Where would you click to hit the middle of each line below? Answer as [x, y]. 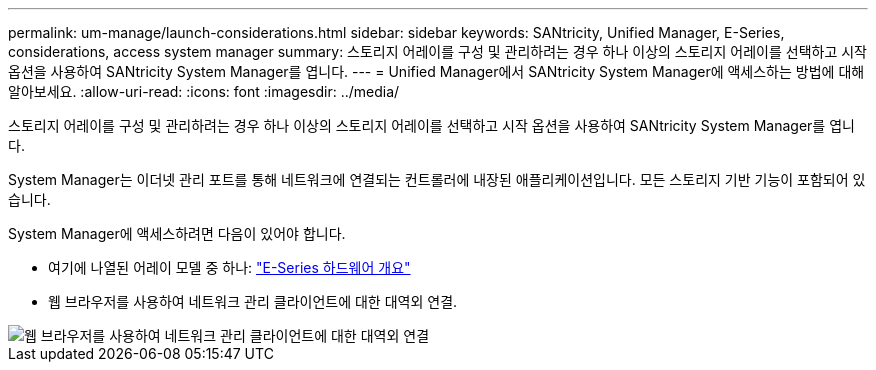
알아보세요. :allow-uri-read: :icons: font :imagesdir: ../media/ [204, 91]
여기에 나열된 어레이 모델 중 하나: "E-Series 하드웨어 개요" [229, 267]
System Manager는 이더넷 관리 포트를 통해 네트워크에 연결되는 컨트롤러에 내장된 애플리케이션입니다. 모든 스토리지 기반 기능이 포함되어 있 [437, 179]
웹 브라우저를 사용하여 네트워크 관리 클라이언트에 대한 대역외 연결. [253, 301]
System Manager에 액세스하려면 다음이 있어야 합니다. [177, 233]
